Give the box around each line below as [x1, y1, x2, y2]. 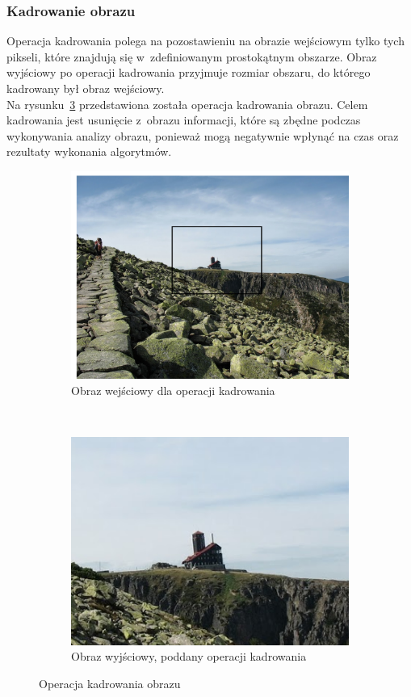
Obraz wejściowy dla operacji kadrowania [71, 381, 275, 398]
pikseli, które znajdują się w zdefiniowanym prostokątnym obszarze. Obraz [6, 48, 377, 65]
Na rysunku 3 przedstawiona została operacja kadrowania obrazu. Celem [6, 95, 368, 112]
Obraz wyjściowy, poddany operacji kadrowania [71, 648, 307, 665]
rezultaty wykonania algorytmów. [6, 143, 172, 160]
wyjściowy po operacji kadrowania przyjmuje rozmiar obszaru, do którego [6, 64, 371, 81]
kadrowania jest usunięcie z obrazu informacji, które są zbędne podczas [6, 111, 361, 128]
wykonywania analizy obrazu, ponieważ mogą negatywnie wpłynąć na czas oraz [6, 127, 399, 144]
